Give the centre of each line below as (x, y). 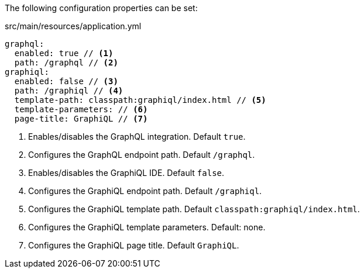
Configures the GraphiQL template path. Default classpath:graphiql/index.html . (194, 209)
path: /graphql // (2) (66, 63)
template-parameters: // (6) (81, 109)
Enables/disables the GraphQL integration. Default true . (137, 136)
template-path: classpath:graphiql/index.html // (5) (140, 100)
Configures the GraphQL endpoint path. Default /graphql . (142, 155)
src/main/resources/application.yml (73, 26)
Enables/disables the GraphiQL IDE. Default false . (126, 173)
